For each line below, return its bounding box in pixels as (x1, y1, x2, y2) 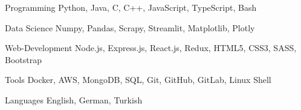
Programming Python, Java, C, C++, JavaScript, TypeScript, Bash (5, 1, 257, 13)
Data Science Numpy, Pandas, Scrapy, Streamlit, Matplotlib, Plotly (5, 21, 255, 34)
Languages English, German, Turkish (5, 93, 143, 106)
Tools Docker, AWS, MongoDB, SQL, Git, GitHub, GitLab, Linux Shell (5, 73, 271, 86)
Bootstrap (5, 53, 42, 66)
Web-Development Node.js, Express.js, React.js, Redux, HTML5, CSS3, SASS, (5, 41, 297, 54)
